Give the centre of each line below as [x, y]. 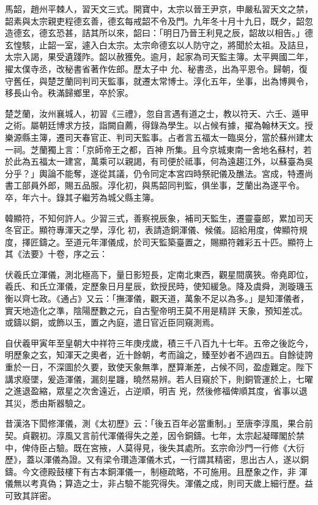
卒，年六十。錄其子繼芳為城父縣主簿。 [82, 197]
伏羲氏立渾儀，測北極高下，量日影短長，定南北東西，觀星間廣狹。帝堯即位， [159, 274]
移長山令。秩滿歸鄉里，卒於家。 [69, 93]
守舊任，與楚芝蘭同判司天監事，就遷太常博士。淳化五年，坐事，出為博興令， [159, 80]
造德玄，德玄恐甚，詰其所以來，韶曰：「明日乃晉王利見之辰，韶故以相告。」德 [159, 33]
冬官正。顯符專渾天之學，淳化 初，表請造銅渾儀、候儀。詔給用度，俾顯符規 [156, 230]
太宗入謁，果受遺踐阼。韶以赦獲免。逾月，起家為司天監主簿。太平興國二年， [159, 57]
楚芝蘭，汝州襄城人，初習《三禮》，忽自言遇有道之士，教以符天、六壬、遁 [153, 113]
